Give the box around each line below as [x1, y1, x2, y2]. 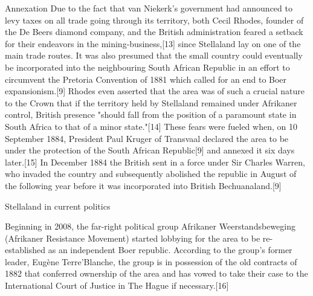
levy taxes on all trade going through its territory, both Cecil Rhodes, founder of [5, 13, 304, 26]
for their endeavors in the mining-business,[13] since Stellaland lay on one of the [5, 37, 301, 50]
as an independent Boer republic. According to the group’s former [48, 243, 292, 256]
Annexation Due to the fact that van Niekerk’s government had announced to [5, 2, 292, 14]
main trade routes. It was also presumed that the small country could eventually [5, 49, 303, 62]
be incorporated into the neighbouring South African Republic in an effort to [5, 60, 290, 73]
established [5, 243, 46, 256]
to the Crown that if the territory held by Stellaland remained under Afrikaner [5, 96, 297, 109]
